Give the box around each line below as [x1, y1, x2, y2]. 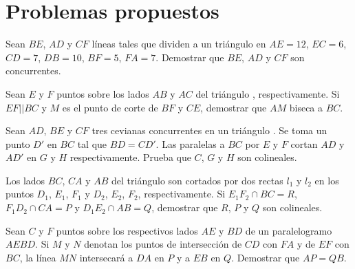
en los [314, 173, 339, 187]
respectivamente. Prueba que [69, 150, 191, 164]
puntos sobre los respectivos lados [56, 223, 198, 237]
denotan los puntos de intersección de [84, 237, 242, 251]
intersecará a [79, 250, 133, 264]
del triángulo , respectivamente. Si [195, 86, 340, 100]
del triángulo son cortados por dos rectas [111, 173, 283, 187]
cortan [290, 136, 318, 151]
